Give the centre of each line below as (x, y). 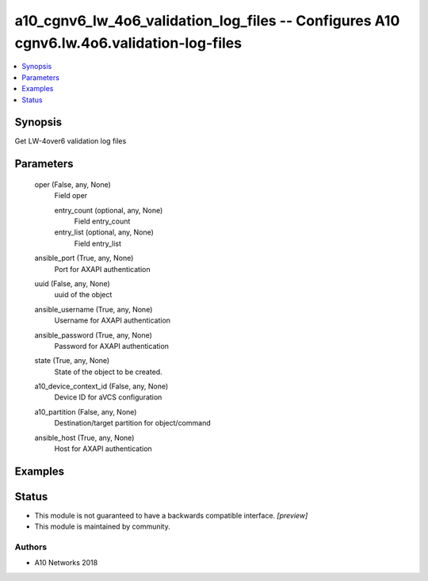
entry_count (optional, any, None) (109, 210)
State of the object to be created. (108, 372)
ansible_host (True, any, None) (84, 438)
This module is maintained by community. (102, 526)
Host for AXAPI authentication (103, 449)
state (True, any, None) (72, 361)
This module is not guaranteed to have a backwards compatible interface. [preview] (171, 515)
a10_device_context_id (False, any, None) (101, 386)
